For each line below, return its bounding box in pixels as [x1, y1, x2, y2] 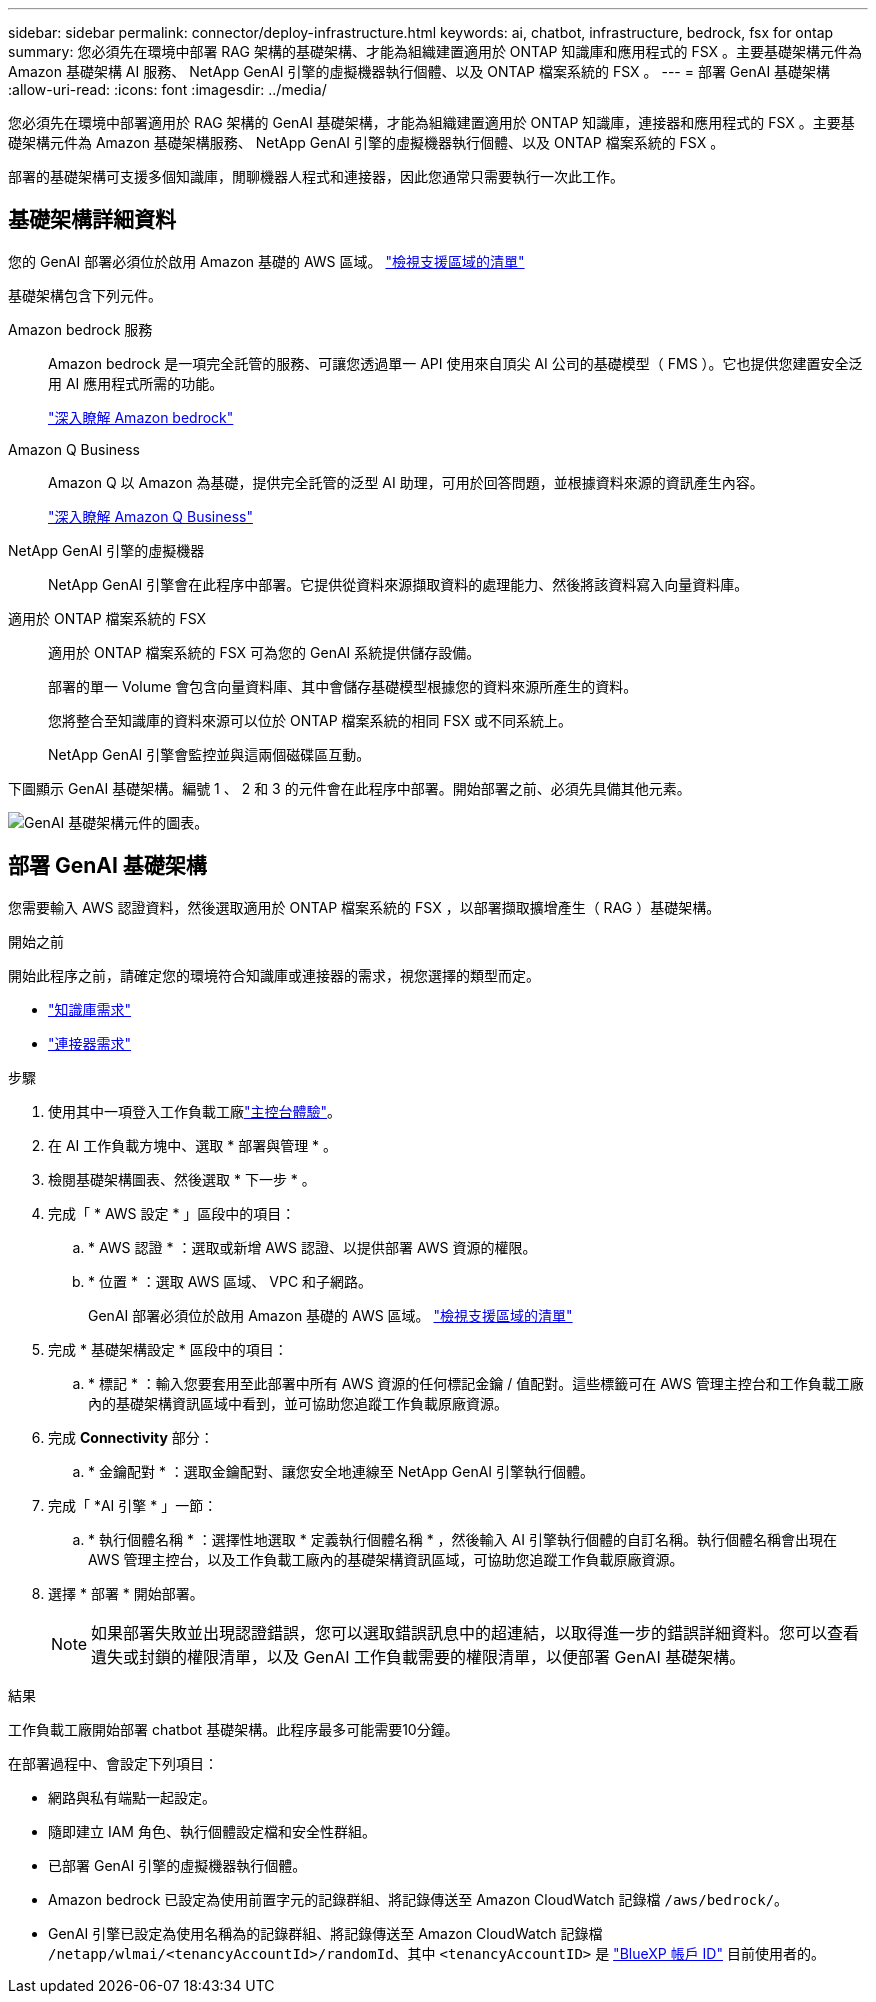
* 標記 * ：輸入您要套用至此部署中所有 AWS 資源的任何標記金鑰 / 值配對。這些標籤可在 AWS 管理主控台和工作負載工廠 [88, 1374, 864, 1392]
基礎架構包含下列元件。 [8, 286, 162, 304]
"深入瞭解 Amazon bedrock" [48, 408, 234, 426]
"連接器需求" [48, 1034, 132, 1052]
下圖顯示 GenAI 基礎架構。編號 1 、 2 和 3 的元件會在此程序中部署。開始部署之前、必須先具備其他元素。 [8, 779, 691, 797]
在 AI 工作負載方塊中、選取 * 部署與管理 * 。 [48, 1136, 338, 1154]
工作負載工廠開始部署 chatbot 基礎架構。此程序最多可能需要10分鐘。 [8, 1720, 459, 1738]
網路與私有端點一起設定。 [48, 1788, 216, 1806]
